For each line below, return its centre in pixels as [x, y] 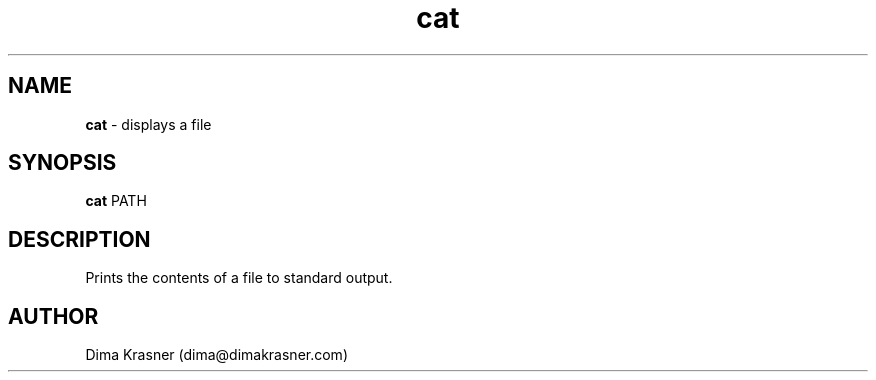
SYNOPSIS [62, 163]
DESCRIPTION [79, 239]
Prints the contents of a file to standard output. [239, 278]
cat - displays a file [148, 124]
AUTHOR [53, 316]
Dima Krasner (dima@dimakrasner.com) [216, 355]
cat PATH [116, 201]
